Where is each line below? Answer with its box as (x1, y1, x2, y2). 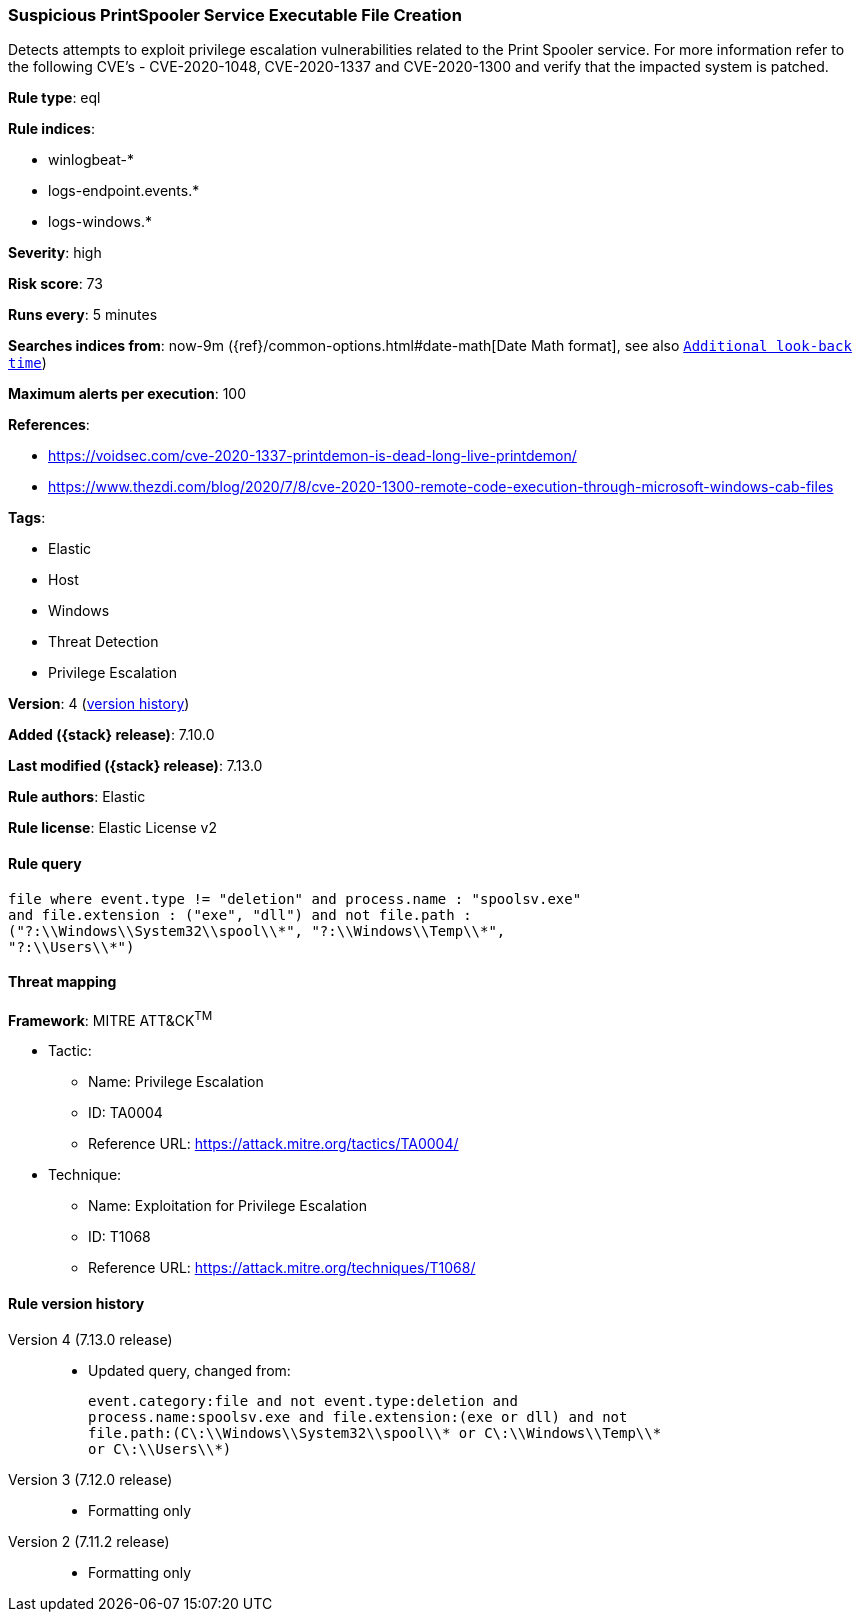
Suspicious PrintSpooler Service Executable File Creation (8, 5, 462, 25)
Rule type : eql (8, 89, 101, 107)
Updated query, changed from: (88, 1361, 291, 1379)
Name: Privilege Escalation (88, 1073, 264, 1091)
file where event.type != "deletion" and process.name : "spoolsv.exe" (8, 890, 582, 907)
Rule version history (8, 1295, 145, 1313)
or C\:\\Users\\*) (88, 1440, 232, 1457)
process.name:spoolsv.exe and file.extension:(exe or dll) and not (88, 1408, 628, 1425)
